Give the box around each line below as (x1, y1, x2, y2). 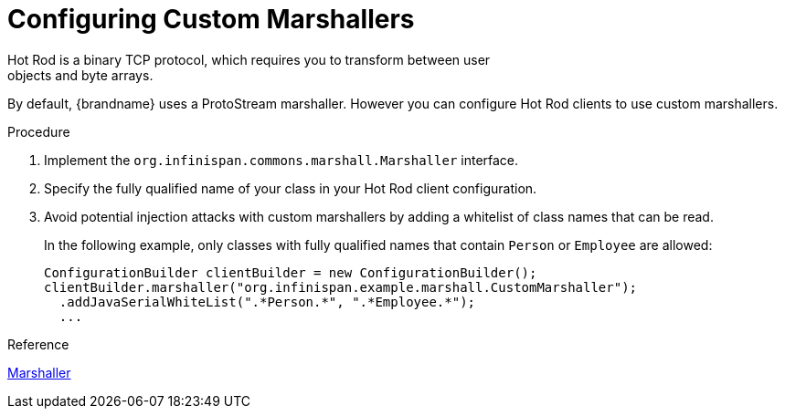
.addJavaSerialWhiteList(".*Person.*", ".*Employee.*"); (58, 294, 476, 309)
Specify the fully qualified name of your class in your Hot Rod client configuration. (44, 180, 537, 196)
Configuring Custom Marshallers (7, 4, 415, 35)
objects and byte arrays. (7, 67, 154, 83)
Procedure (7, 123, 70, 140)
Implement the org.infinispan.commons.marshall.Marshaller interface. (44, 151, 519, 168)
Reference (7, 336, 69, 352)
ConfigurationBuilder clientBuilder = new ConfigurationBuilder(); (44, 265, 537, 280)
